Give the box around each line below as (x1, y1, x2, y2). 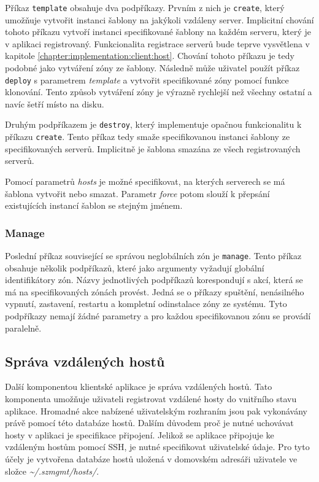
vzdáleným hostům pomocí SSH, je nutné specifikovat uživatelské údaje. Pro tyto (5, 440, 310, 453)
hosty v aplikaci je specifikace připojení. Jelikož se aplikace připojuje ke (5, 428, 274, 441)
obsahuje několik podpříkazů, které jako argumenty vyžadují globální (5, 261, 264, 274)
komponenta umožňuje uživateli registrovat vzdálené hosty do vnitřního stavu (5, 392, 297, 405)
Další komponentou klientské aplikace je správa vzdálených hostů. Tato (5, 380, 272, 393)
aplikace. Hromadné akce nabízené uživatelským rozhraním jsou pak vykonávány (5, 404, 307, 417)
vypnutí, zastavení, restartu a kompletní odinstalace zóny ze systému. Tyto (5, 297, 287, 310)
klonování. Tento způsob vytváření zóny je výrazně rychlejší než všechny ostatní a (5, 85, 312, 98)
